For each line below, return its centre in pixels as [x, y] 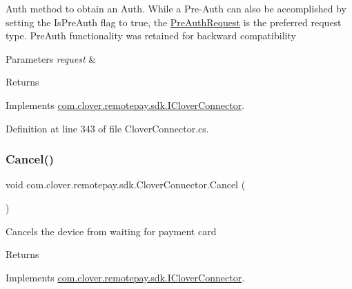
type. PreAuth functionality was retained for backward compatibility [151, 36]
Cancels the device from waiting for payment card [111, 231]
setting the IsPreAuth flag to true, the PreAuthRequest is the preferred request [174, 22]
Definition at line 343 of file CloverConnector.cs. [107, 128]
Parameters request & [51, 58]
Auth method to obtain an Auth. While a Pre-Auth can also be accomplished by [176, 8]
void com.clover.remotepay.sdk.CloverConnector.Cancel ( [126, 185]
